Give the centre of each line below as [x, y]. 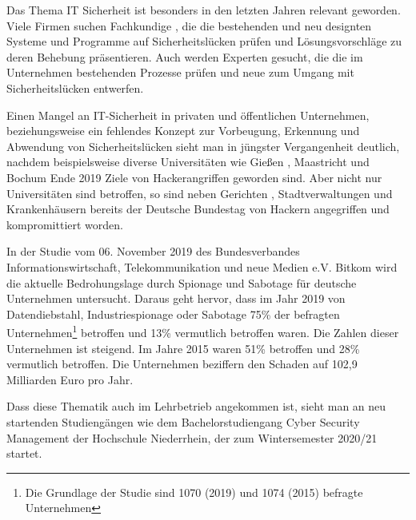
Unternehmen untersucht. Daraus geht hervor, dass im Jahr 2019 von [176, 298]
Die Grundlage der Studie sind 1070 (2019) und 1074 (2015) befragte [194, 492]
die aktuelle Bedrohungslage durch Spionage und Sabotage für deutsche [182, 282]
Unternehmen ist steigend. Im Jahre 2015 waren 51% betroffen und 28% [183, 348]
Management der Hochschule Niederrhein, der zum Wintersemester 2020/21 [192, 437]
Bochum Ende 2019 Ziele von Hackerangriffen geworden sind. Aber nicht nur [194, 177]
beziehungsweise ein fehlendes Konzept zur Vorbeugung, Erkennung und [183, 131]
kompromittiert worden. [65, 224]
